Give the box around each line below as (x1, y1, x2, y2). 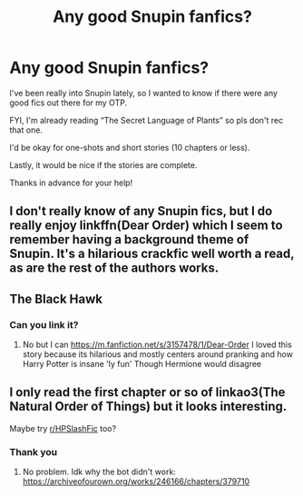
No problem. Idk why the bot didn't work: (22, 466, 177, 478)
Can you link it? (9, 318, 79, 331)
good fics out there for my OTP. (9, 97, 128, 108)
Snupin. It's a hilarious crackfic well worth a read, (9, 246, 295, 262)
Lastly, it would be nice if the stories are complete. (9, 159, 198, 170)
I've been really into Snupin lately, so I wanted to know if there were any (9, 87, 279, 98)
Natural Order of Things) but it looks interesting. (9, 399, 288, 414)
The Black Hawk (9, 291, 103, 306)
